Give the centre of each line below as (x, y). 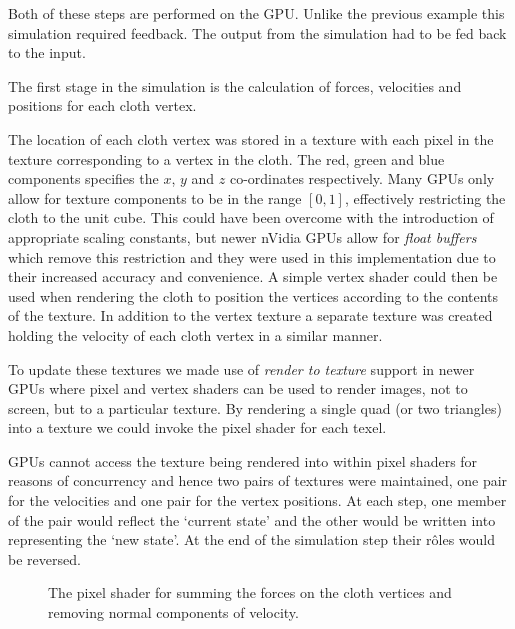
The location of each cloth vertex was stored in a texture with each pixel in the (251, 138)
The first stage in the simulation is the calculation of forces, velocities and (235, 85)
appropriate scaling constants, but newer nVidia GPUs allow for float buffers (242, 236)
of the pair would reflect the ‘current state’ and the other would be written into (252, 519)
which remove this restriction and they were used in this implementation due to (252, 256)
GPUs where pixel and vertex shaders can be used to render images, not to (238, 388)
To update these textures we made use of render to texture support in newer (241, 368)
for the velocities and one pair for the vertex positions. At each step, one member (257, 500)
